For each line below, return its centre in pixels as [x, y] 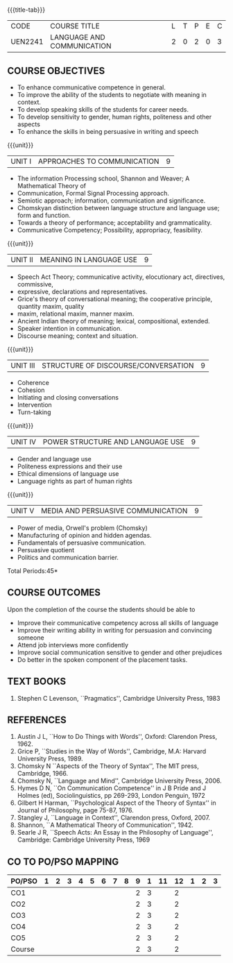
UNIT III [23, 365]
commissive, [35, 284]
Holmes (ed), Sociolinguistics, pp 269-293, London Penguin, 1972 [111, 796]
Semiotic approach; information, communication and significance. [111, 201]
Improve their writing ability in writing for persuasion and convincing [114, 630]
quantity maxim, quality [51, 306]
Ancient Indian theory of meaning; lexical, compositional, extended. [113, 321]
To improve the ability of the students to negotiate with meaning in [112, 95]
